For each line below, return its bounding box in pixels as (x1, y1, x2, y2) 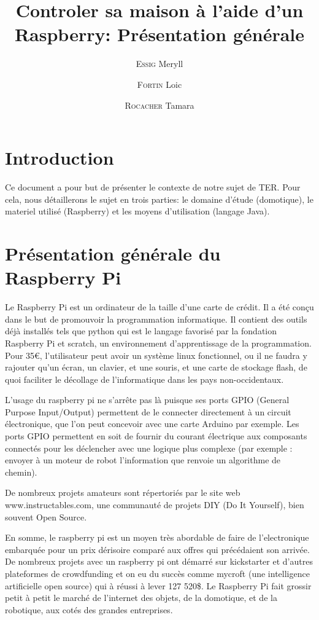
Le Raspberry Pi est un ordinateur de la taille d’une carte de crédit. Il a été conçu (5, 300, 314, 313)
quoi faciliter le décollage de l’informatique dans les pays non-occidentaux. (5, 372, 284, 385)
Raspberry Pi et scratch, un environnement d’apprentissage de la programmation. (5, 336, 312, 349)
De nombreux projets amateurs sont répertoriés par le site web (5, 486, 240, 499)
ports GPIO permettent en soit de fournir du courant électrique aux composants (5, 430, 307, 442)
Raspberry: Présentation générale (14, 22, 305, 47)
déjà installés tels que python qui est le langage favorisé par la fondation (5, 324, 277, 337)
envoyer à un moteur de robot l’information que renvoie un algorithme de (5, 453, 281, 466)
